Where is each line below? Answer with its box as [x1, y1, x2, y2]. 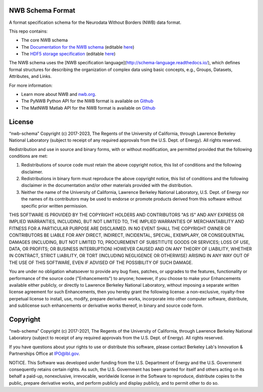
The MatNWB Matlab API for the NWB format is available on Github [21, 105, 156, 111]
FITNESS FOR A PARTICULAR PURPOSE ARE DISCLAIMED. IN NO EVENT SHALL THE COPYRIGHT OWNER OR [9, 225, 231, 231]
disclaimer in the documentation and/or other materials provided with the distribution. [21, 183, 193, 188]
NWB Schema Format [9, 6, 75, 15]
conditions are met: [9, 153, 48, 159]
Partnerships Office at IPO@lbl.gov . [9, 351, 80, 356]
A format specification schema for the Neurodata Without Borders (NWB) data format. [9, 19, 182, 25]
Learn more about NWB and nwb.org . [21, 92, 96, 97]
